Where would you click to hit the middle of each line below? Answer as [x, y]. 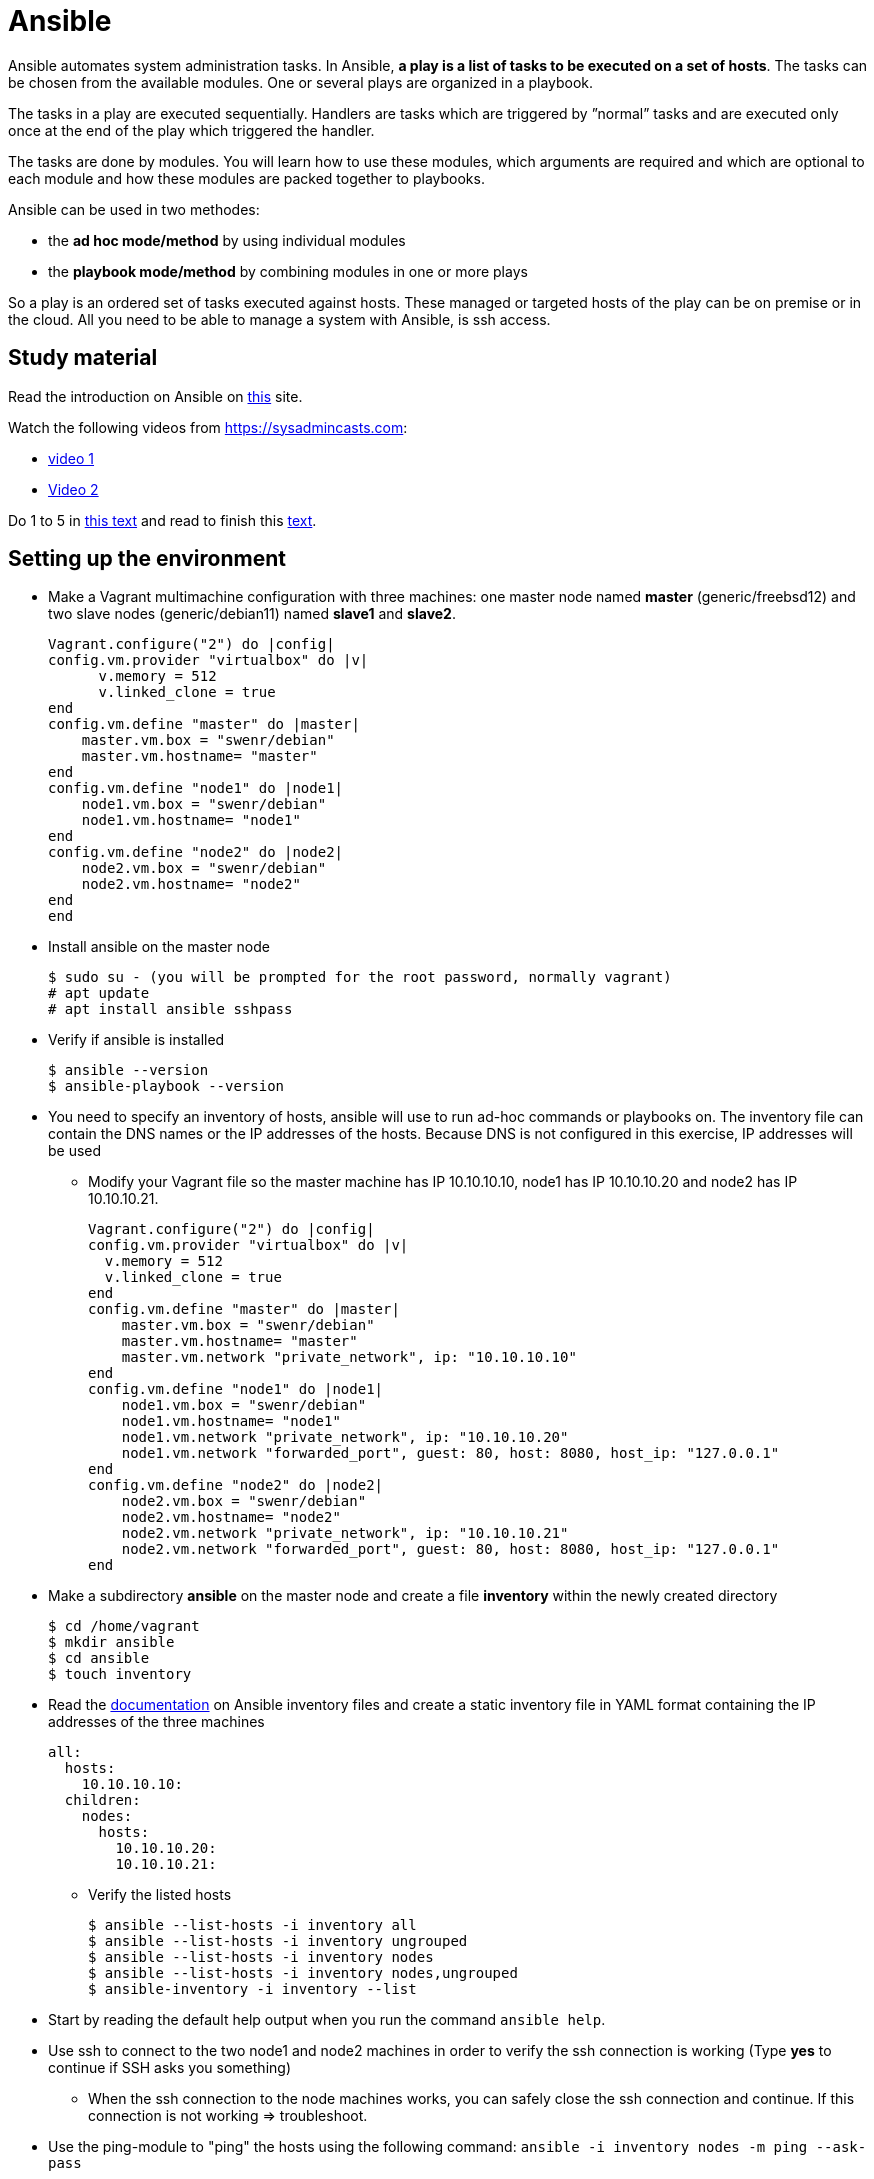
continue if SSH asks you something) [169, 2068]
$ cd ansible [99, 1658]
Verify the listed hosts [160, 1895]
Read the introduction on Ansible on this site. [155, 396]
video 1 [71, 458]
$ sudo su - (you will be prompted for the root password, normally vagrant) [360, 977]
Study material [83, 358]
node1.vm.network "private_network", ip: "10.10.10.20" [345, 1437]
